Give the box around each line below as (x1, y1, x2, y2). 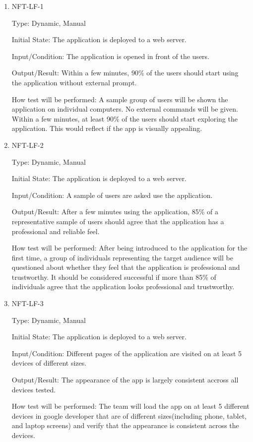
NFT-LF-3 (11, 298, 44, 309)
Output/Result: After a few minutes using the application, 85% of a (11, 206, 219, 217)
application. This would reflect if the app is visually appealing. (11, 123, 202, 133)
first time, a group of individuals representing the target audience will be (11, 252, 233, 262)
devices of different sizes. (11, 358, 87, 368)
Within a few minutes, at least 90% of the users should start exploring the (11, 113, 238, 124)
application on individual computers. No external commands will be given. (11, 104, 238, 114)
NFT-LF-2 (11, 139, 44, 150)
